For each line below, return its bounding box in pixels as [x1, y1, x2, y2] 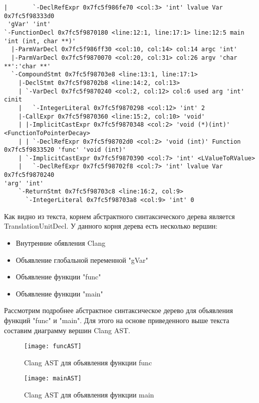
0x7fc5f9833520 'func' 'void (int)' [4, 146, 126, 154]
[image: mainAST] [24, 375, 82, 382]
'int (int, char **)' [4, 37, 76, 45]
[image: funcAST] [24, 343, 82, 350]
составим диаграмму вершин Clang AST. [4, 325, 130, 335]
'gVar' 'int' [8, 21, 51, 28]
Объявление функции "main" [16, 288, 103, 298]
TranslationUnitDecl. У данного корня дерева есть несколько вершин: [4, 221, 218, 231]
